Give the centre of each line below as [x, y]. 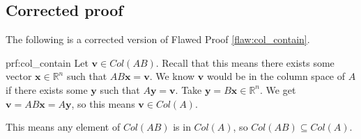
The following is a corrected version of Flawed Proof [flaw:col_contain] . [158, 39]
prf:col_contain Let [47, 62]
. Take [189, 89]
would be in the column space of [276, 76]
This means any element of [63, 127]
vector [19, 76]
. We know [172, 76]
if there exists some [47, 89]
